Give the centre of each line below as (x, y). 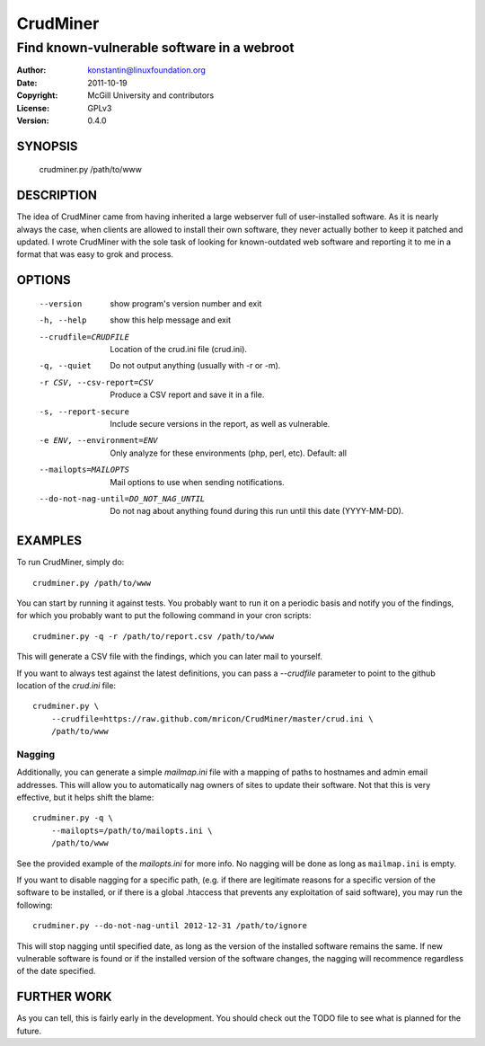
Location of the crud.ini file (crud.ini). (178, 350)
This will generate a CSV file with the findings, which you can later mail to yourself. (170, 657)
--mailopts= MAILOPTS (84, 470)
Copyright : (37, 95)
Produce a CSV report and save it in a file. (187, 394)
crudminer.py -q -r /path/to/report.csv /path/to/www (153, 636)
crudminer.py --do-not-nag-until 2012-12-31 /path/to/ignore (170, 926)
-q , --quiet (65, 366)
